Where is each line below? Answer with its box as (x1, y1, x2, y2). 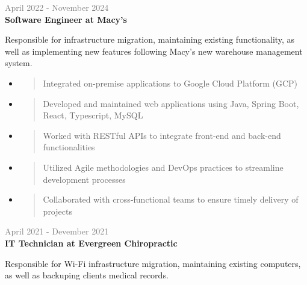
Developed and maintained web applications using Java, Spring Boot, (43, 97, 299, 109)
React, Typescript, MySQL (43, 109, 143, 121)
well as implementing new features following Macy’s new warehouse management (5, 44, 303, 57)
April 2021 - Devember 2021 (5, 225, 109, 237)
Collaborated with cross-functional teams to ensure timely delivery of (43, 193, 299, 206)
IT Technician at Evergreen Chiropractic (5, 236, 178, 249)
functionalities (43, 141, 95, 153)
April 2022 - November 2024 (5, 1, 109, 13)
